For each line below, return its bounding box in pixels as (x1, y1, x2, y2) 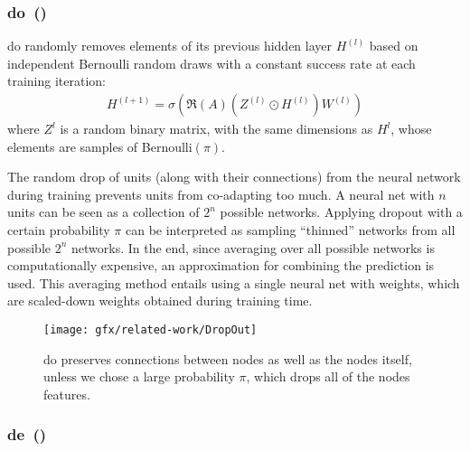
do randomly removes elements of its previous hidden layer (7, 36, 333, 55)
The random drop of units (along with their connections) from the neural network (7, 167, 461, 186)
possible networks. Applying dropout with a (220, 202, 463, 221)
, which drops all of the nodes (246, 367, 410, 386)
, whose (390, 119, 432, 138)
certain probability (7, 221, 110, 239)
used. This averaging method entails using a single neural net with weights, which (7, 273, 460, 292)
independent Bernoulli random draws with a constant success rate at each (7, 53, 416, 72)
